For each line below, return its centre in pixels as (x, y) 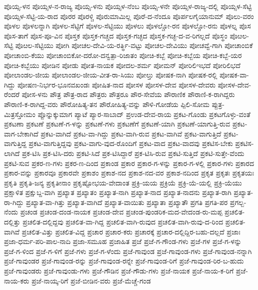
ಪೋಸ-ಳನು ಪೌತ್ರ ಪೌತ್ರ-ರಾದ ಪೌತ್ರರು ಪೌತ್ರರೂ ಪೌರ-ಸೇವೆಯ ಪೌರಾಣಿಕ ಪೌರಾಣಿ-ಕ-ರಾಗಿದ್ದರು (128, 94)
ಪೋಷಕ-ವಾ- (234, 75)
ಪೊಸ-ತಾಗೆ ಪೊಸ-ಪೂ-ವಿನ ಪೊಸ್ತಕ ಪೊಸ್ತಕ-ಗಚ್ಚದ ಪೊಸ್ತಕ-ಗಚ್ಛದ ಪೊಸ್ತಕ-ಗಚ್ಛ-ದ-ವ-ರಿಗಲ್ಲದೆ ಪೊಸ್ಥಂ (116, 35)
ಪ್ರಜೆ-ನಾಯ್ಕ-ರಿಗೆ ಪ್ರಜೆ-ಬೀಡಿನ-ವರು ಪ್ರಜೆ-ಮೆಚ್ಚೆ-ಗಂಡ (91, 280)
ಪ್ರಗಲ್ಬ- (238, 202)
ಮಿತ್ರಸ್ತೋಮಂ (20, 114)
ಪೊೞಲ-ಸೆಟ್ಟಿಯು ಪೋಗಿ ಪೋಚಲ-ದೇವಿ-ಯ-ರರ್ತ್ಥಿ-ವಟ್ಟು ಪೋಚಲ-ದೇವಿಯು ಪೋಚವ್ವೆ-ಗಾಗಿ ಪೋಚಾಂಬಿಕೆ (134, 45)
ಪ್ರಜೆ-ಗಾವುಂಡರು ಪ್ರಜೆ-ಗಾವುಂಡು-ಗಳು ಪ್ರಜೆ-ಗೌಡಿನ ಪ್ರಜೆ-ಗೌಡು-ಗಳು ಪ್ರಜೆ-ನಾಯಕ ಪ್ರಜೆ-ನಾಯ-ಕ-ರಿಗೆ (119, 271)
